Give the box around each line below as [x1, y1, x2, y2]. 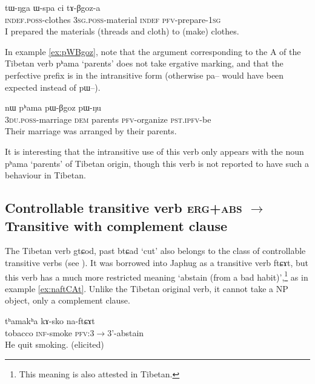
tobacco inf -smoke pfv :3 [5, 326, 94, 339]
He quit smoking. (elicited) [5, 338, 104, 351]
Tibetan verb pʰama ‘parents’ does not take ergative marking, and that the [5, 57, 283, 70]
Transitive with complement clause [5, 216, 228, 235]
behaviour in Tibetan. [5, 169, 86, 181]
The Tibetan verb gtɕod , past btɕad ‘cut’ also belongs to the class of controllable [5, 244, 306, 257]
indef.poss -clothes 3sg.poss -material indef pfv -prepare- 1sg [5, 13, 221, 25]
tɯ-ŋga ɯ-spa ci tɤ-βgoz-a [5, 1, 101, 13]
